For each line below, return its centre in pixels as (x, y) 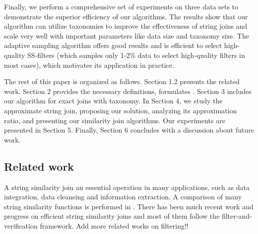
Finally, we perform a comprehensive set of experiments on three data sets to (121, 6)
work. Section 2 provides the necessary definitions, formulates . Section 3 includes (128, 91)
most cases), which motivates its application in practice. (89, 65)
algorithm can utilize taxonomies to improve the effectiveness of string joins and (126, 26)
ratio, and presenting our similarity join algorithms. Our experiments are (115, 120)
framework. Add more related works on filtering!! (114, 225)
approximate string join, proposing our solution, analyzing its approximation (121, 110)
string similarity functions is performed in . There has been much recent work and (129, 206)
